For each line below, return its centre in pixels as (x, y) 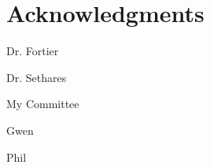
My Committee (43, 104)
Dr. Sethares (37, 77)
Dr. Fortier (33, 51)
